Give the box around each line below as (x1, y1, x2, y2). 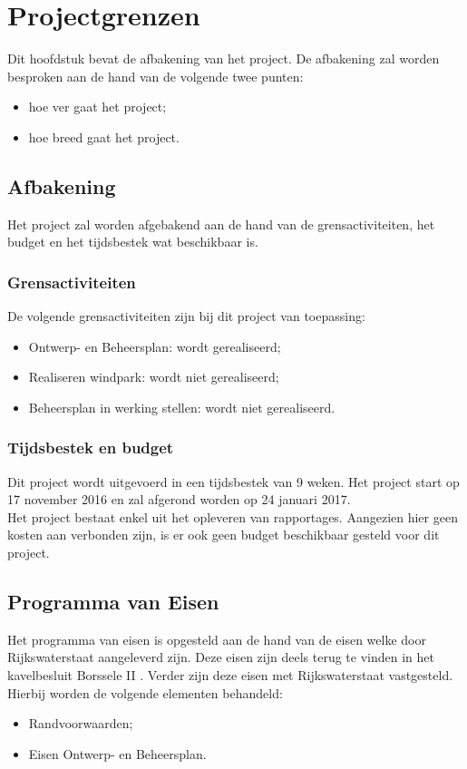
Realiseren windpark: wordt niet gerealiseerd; (28, 367, 279, 386)
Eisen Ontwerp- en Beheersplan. (28, 744, 207, 763)
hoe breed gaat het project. (28, 127, 180, 146)
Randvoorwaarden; (28, 714, 133, 733)
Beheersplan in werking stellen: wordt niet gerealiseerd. (28, 397, 336, 416)
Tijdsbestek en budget (7, 436, 174, 459)
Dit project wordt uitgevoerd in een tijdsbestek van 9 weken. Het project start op (7, 472, 460, 491)
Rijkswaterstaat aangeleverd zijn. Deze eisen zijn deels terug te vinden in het (7, 647, 434, 667)
